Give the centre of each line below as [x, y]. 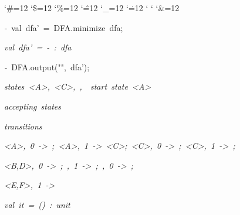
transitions [23, 126]
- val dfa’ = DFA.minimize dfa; [64, 27]
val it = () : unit [37, 204]
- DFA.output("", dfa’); [47, 66]
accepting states [33, 106]
